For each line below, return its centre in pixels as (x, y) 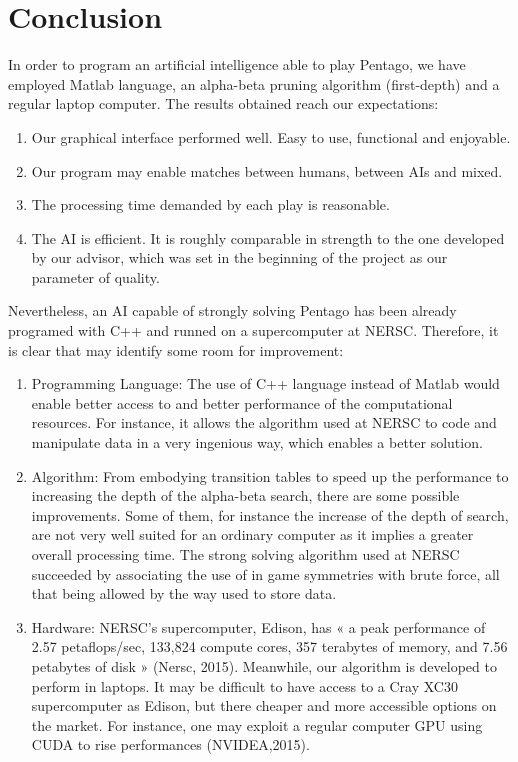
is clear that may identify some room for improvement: (176, 349)
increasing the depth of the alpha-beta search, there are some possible (245, 495)
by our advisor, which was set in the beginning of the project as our (239, 257)
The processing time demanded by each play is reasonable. (210, 204)
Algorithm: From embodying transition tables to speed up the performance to (270, 475)
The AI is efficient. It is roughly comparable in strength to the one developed (268, 237)
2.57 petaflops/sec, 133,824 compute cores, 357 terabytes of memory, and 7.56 (269, 646)
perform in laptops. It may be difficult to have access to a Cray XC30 (244, 685)
